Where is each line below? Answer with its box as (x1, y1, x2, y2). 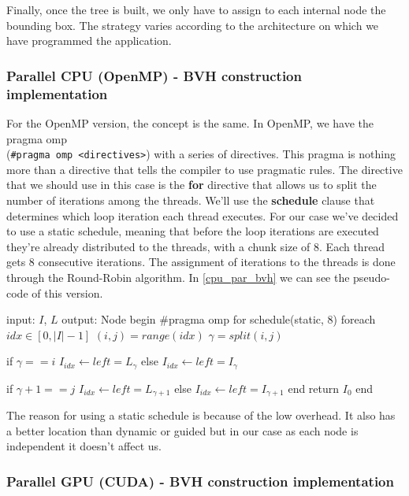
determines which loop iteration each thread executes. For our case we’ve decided (6, 207, 399, 224)
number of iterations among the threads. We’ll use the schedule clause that (6, 191, 375, 208)
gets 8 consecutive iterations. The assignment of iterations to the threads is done (6, 254, 396, 270)
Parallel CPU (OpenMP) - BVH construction (6, 65, 302, 85)
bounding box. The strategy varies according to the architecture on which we (6, 17, 379, 33)
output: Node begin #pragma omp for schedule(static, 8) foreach (61, 311, 376, 328)
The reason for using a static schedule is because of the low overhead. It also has (6, 407, 396, 424)
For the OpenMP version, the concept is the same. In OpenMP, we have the (6, 114, 374, 131)
